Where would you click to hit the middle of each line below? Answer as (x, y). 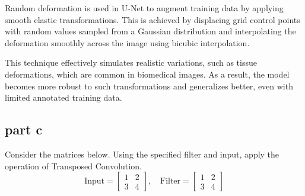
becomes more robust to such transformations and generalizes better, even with (149, 86)
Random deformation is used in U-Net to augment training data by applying (144, 8)
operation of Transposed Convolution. (73, 166)
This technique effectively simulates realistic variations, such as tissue (131, 62)
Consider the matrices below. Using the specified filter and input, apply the (142, 154)
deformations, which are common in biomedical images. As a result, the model (147, 74)
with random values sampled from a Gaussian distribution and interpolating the (150, 31)
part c (24, 129)
